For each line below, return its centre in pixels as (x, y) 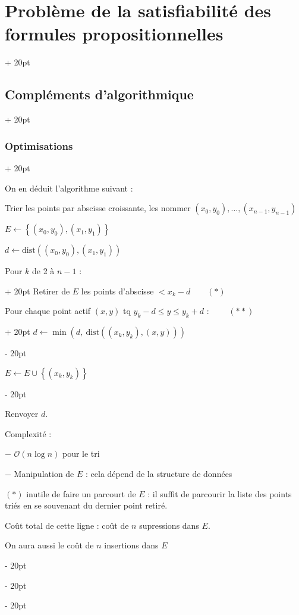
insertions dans (131, 545)
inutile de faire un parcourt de (81, 493)
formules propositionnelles (114, 34)
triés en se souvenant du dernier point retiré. (86, 505)
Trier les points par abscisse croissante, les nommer (98, 208)
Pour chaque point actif (48, 311)
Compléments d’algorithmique (99, 94)
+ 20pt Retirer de (37, 291)
